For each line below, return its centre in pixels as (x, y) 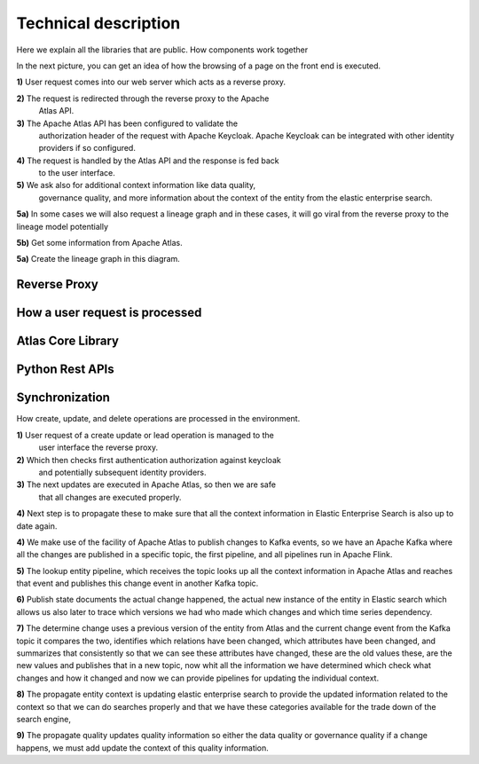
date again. (37, 526)
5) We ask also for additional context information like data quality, (136, 185)
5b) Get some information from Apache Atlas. (99, 243)
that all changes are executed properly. (110, 497)
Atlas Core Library (68, 341)
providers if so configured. (87, 148)
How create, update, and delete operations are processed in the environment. (158, 419)
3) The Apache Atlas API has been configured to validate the (127, 123)
